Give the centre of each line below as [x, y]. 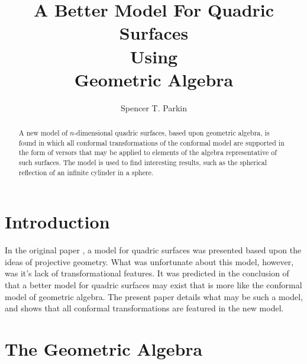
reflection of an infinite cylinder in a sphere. [86, 172]
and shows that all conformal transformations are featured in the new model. [144, 308]
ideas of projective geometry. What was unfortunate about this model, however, [149, 261]
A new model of [43, 133]
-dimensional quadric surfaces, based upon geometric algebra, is [172, 133]
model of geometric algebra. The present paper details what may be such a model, [154, 296]
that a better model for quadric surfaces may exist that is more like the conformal [153, 285]
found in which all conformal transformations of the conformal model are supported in [151, 142]
